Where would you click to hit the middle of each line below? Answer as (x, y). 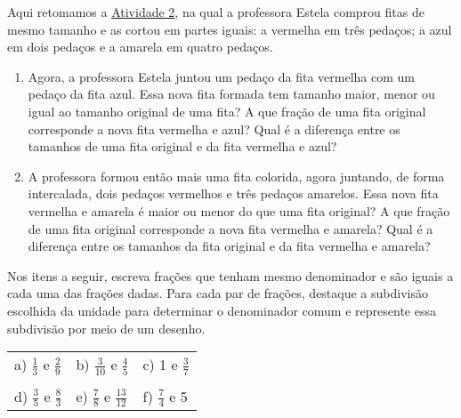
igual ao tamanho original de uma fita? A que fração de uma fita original (227, 111)
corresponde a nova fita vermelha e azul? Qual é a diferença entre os (214, 129)
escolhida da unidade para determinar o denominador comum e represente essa (222, 310)
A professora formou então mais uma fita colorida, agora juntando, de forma (236, 176)
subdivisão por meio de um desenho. (106, 328)
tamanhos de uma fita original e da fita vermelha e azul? (182, 146)
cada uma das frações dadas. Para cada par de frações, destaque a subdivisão (218, 293)
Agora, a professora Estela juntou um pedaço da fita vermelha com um (221, 76)
